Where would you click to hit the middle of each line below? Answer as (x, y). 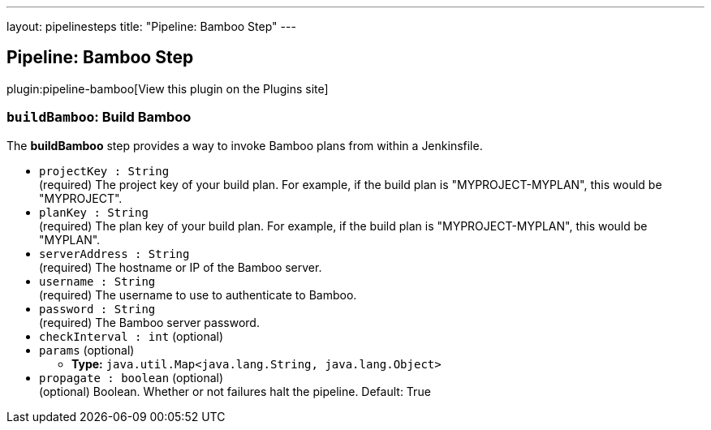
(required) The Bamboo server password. (149, 322)
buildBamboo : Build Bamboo (99, 117)
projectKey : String (104, 171)
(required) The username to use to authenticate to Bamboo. (198, 295)
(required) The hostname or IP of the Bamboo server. (181, 267)
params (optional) (87, 350)
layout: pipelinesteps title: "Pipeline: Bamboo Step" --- (151, 26)
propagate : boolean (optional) (131, 377)
